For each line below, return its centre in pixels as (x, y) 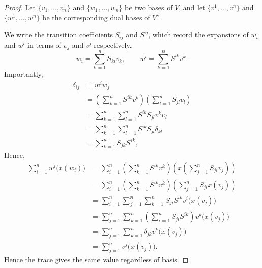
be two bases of (149, 7)
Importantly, (24, 74)
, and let (192, 7)
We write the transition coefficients (59, 34)
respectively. (113, 44)
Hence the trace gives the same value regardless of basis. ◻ (96, 260)
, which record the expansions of (199, 34)
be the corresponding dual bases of (96, 17)
